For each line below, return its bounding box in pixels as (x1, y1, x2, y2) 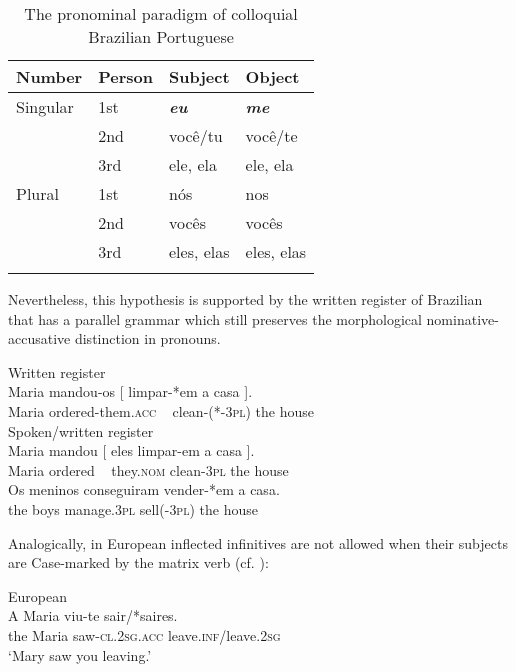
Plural (16, 182, 59, 205)
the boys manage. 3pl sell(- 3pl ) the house (8, 498, 258, 519)
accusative (8, 328, 71, 349)
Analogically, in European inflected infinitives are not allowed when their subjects (8, 532, 508, 553)
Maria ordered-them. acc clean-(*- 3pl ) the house (8, 400, 314, 421)
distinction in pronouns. (74, 328, 221, 349)
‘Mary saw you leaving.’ (8, 644, 152, 665)
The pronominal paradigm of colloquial (24, 2, 298, 25)
